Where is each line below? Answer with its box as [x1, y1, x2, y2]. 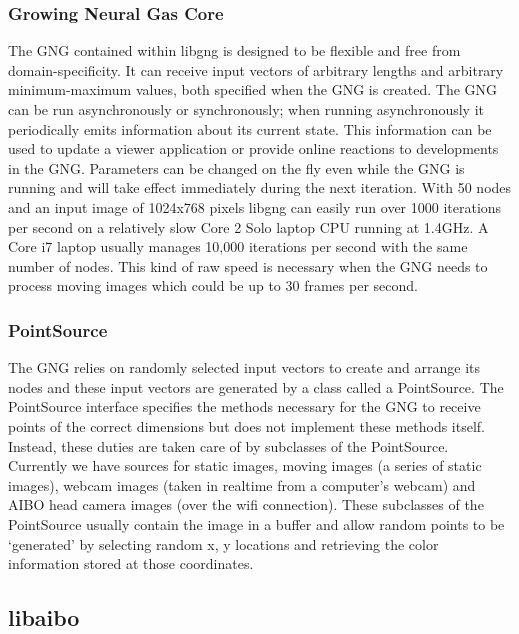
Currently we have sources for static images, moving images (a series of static [8, 455, 482, 476]
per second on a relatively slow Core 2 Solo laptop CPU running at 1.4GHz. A [8, 216, 489, 237]
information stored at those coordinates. [8, 553, 254, 574]
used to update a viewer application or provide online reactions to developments [8, 138, 499, 159]
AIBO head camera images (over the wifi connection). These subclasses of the [8, 494, 484, 515]
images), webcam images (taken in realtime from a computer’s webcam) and [8, 474, 476, 495]
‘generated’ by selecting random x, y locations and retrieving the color [8, 533, 439, 554]
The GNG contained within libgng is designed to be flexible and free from [8, 40, 461, 61]
